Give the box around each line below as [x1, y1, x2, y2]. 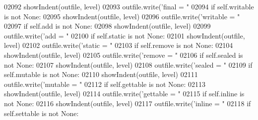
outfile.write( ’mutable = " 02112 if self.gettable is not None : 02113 [4, 79, 206, 89]
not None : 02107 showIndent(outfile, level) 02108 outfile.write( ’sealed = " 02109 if [4, 59, 253, 70]
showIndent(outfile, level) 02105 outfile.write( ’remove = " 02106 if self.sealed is [4, 49, 243, 60]
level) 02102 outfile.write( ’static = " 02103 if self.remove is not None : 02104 [4, 40, 233, 50]
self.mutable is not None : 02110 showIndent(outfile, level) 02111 [4, 69, 198, 80]
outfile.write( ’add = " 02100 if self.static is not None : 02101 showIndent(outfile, [4, 30, 245, 40]
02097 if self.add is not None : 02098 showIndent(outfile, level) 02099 [4, 21, 211, 31]
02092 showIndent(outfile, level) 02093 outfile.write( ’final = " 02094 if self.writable [4, 1, 254, 11]
